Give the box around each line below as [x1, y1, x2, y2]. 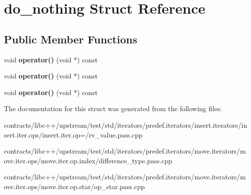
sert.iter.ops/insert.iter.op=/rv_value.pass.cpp [4, 129, 143, 139]
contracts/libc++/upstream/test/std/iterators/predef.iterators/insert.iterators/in [4, 119, 247, 130]
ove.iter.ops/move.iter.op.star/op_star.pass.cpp [4, 181, 145, 191]
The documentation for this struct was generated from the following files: [4, 103, 222, 114]
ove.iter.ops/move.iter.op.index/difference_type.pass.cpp [4, 155, 172, 165]
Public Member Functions [4, 31, 137, 46]
